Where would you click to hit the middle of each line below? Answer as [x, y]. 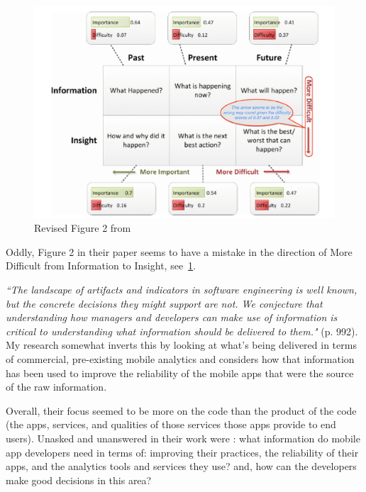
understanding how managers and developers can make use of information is [172, 317]
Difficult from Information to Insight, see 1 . [101, 265]
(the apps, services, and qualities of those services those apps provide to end [171, 424]
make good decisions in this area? [79, 480]
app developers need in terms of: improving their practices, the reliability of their [182, 452]
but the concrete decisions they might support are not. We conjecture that [164, 303]
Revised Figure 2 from [83, 228]
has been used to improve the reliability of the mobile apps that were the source [180, 373]
